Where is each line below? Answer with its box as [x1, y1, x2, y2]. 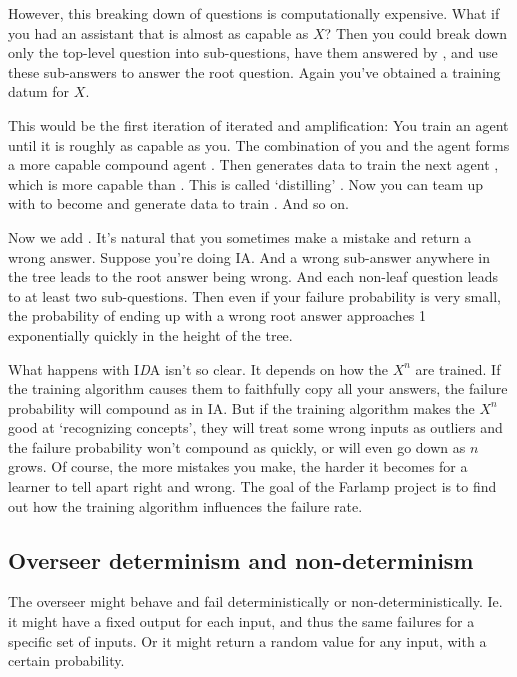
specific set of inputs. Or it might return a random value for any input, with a [8, 630, 487, 651]
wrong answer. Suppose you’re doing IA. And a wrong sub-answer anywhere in [8, 246, 491, 267]
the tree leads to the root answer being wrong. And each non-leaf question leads [8, 266, 499, 287]
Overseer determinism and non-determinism [8, 544, 474, 575]
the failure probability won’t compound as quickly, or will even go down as [8, 436, 466, 457]
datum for [8, 81, 70, 102]
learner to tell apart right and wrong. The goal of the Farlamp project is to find [8, 476, 497, 497]
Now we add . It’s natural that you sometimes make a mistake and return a [8, 226, 472, 247]
